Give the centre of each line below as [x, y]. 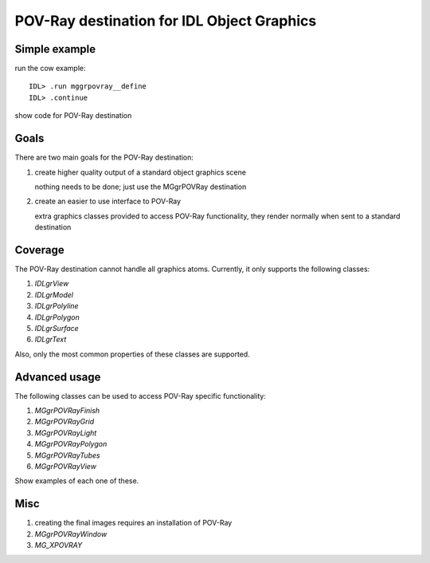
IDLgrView [52, 284]
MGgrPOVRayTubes [67, 455]
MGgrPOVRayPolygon [71, 444]
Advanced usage [58, 377]
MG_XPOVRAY [59, 545]
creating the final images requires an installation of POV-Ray [133, 523]
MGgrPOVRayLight [66, 433]
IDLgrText [51, 340]
